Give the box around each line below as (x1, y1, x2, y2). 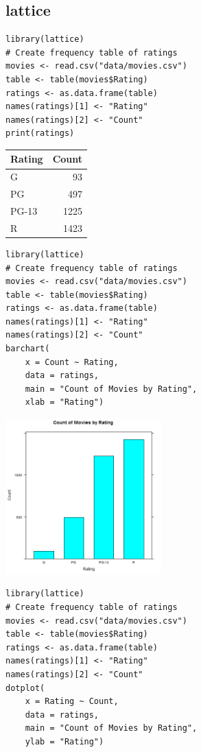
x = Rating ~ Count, (25, 696, 119, 707)
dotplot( (5, 683, 45, 693)
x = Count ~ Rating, (25, 357, 119, 367)
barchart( (5, 344, 50, 354)
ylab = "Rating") (25, 736, 104, 747)
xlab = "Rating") (25, 397, 104, 408)
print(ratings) (5, 128, 75, 139)
